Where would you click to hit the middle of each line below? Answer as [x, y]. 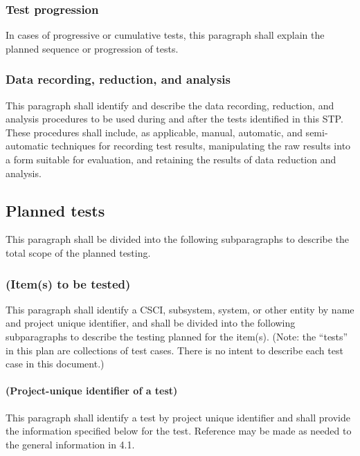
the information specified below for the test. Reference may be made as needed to [179, 431]
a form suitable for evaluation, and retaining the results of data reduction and [171, 159]
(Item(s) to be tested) [68, 283]
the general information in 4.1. [70, 444]
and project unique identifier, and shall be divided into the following [151, 323]
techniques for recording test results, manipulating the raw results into [201, 146]
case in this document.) [55, 364]
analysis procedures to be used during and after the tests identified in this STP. [174, 119]
